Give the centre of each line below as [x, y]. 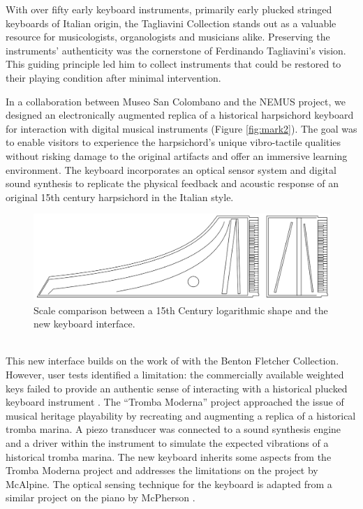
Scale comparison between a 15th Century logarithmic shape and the [181, 310]
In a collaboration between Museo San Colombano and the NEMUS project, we [176, 101]
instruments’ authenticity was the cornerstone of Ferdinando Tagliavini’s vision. [176, 50]
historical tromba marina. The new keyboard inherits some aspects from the [169, 456]
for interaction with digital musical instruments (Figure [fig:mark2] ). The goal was [181, 128]
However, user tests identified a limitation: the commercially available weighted [175, 375]
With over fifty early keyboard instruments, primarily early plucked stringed [169, 9]
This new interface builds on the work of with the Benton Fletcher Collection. [172, 361]
